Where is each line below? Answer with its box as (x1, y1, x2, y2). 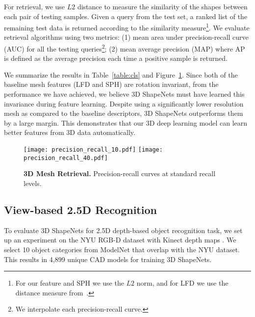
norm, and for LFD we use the (136, 278, 229, 288)
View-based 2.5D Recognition (4, 202, 157, 217)
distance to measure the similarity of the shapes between (77, 1, 248, 11)
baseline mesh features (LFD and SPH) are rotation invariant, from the (4, 79, 219, 89)
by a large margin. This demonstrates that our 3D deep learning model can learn (4, 117, 248, 128)
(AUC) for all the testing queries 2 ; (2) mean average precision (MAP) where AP (4, 42, 245, 53)
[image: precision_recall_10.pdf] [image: (24, 146, 163, 154)
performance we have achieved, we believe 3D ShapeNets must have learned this (4, 89, 245, 99)
